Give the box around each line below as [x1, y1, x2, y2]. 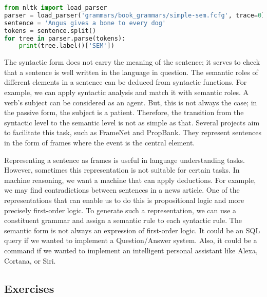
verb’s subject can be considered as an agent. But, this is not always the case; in [4, 97, 257, 107]
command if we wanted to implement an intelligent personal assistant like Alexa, [4, 245, 258, 255]
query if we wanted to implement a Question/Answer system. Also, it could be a [4, 235, 257, 246]
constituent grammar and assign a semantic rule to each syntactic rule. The [4, 215, 242, 226]
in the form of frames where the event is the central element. [4, 137, 195, 147]
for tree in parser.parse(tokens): [4, 34, 126, 42]
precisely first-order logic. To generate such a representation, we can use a [4, 205, 237, 215]
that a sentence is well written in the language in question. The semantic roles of [4, 66, 258, 77]
